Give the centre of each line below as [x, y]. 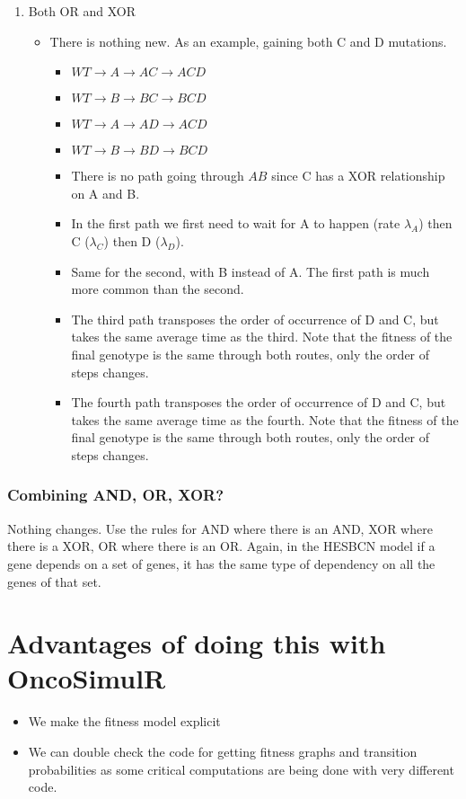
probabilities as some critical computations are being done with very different [241, 769]
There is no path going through [158, 176]
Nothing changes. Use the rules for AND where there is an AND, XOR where [220, 528]
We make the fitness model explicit [124, 721]
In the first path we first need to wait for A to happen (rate [236, 223]
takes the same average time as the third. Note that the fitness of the [262, 337]
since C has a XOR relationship [358, 176]
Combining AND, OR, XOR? [116, 495]
